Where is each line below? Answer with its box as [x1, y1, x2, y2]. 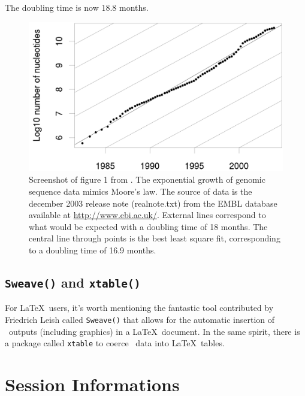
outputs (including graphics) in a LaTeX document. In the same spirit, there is [8, 325, 300, 337]
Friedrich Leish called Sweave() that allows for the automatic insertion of [5, 313, 275, 325]
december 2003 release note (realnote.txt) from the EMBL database [29, 197, 277, 209]
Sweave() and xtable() [5, 273, 141, 291]
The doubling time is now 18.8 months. [5, 1, 149, 13]
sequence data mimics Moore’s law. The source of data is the [29, 185, 252, 198]
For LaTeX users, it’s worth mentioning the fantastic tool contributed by [5, 301, 274, 314]
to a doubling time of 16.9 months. [29, 244, 156, 256]
